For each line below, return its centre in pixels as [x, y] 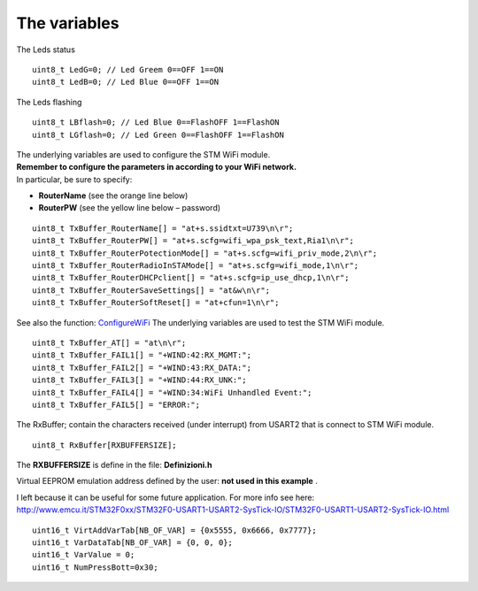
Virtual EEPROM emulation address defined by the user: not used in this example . [167, 481]
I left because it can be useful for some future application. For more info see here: [165, 497]
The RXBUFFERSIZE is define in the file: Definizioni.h [114, 465]
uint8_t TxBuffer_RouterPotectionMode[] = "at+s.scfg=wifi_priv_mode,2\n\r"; [205, 253]
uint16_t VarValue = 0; [84, 555]
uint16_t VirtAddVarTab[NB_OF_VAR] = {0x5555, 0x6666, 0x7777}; [175, 530]
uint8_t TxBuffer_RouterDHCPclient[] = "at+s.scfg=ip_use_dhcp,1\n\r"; [191, 278]
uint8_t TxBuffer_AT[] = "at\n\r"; [109, 342]
